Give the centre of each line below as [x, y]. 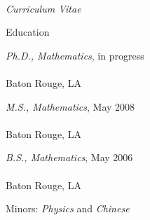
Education [28, 32]
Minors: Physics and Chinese [68, 208]
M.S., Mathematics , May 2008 [70, 106]
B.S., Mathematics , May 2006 [69, 157]
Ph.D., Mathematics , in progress [75, 55]
